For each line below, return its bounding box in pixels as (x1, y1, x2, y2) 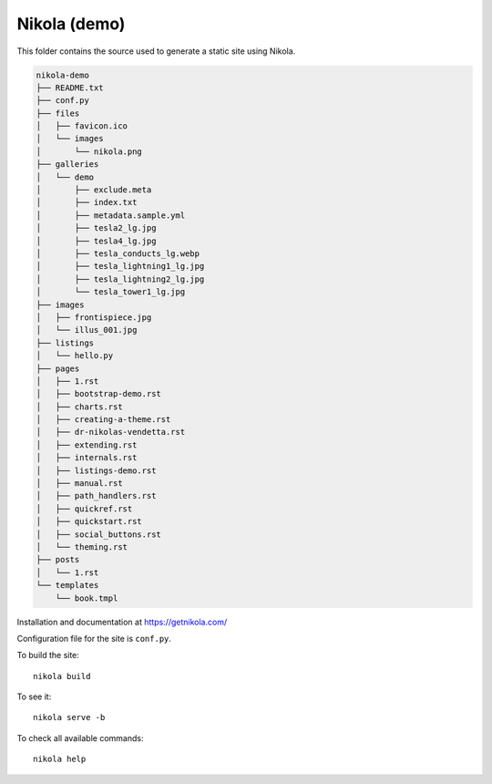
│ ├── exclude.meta (36, 185, 152, 195)
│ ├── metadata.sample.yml (36, 210, 186, 221)
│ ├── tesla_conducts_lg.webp (36, 249, 200, 259)
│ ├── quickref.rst (36, 503, 133, 514)
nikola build (33, 671, 91, 681)
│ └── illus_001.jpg (36, 325, 138, 335)
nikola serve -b (33, 712, 106, 723)
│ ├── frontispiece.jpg (36, 312, 152, 323)
